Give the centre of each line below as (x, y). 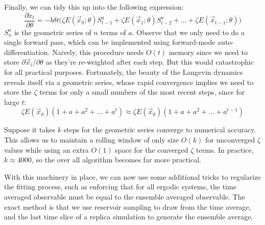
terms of (113, 32)
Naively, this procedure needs (98, 52)
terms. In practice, (225, 149)
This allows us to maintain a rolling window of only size (92, 139)
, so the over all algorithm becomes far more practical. (116, 160)
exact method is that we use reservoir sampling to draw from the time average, (128, 206)
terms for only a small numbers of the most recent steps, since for (142, 92)
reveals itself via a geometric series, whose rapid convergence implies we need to (129, 82)
